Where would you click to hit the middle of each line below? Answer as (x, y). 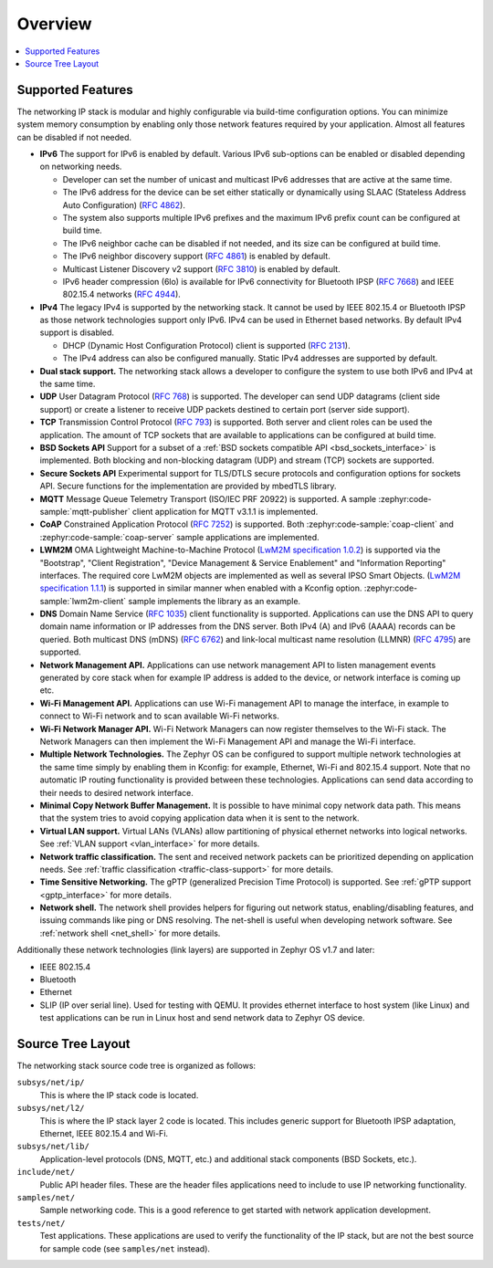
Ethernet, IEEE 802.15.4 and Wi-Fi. (104, 1134)
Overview (54, 24)
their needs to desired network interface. (116, 792)
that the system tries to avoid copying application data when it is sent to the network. (199, 818)
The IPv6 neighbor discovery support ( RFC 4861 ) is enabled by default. (196, 257)
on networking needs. (81, 167)
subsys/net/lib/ (53, 1147)
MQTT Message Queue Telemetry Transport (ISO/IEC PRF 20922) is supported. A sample (208, 498)
